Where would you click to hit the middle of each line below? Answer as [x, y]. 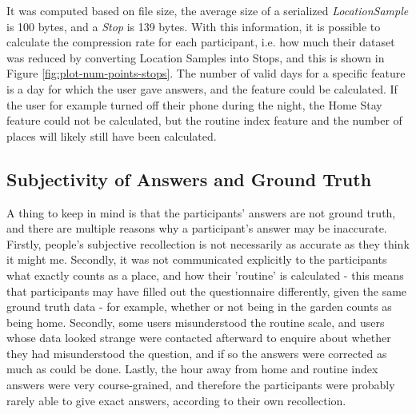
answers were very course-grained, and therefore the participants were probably [201, 385]
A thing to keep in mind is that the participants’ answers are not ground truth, [201, 212]
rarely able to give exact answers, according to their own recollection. [176, 400]
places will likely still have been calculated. [112, 135]
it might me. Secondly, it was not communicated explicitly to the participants [197, 259]
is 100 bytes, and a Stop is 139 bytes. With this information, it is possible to [194, 26]
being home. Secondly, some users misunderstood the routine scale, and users [196, 322]
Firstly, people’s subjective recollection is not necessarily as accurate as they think [208, 243]
